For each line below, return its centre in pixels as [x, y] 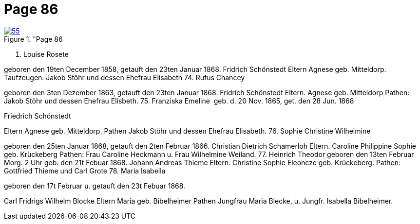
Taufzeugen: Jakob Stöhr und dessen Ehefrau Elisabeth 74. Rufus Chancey [124, 77]
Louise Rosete [46, 54]
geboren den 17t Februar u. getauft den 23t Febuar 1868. [95, 186]
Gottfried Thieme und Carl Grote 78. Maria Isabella [85, 171]
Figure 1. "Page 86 [33, 39]
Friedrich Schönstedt [38, 116]
